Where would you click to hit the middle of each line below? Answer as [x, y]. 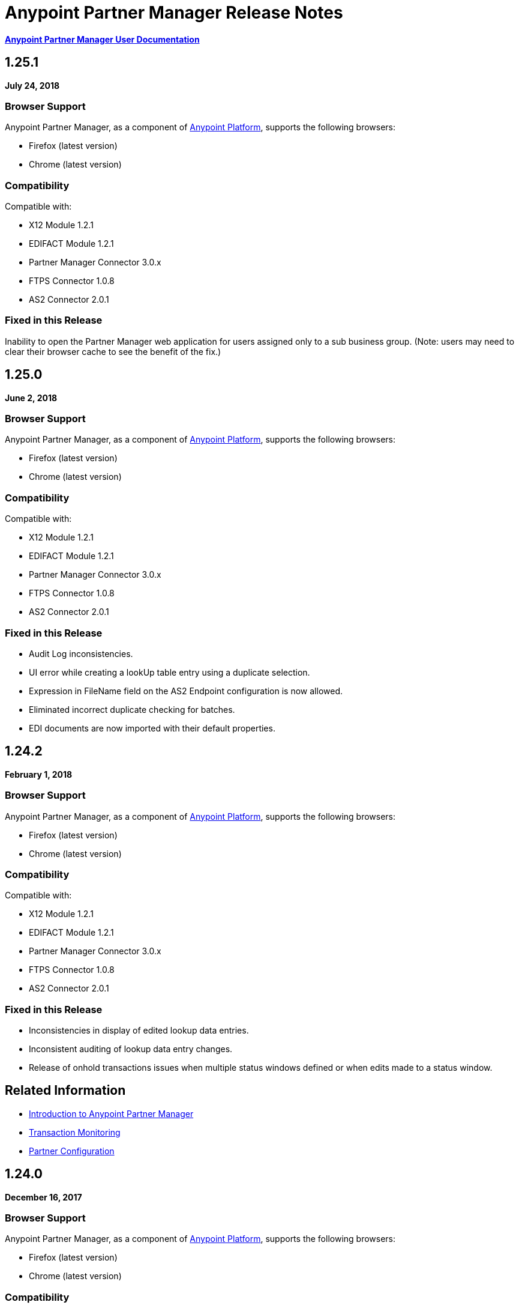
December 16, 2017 [43, 1197]
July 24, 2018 [32, 85]
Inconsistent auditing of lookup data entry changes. [131, 1049]
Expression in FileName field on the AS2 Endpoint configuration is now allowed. [186, 691]
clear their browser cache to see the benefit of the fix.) [113, 351]
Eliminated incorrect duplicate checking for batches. [132, 709]
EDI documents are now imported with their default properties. [152, 728]
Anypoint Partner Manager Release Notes [174, 13]
